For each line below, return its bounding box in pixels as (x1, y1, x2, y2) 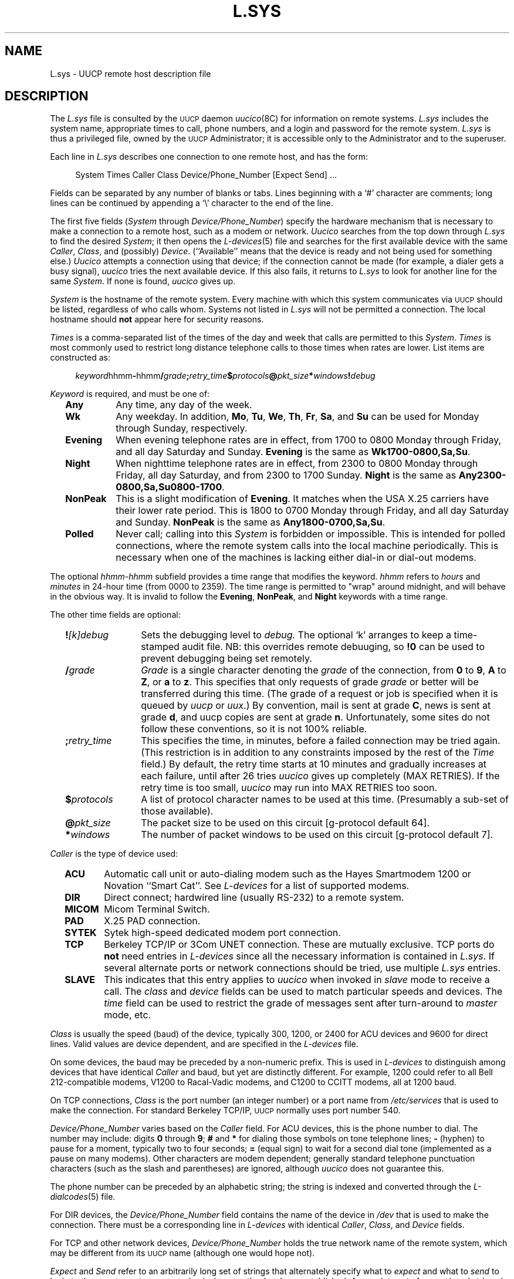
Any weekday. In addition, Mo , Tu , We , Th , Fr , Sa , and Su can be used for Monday (116, 410, 479, 423)
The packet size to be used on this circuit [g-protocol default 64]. (141, 817, 430, 829)
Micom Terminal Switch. (104, 903, 210, 916)
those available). (141, 805, 214, 817)
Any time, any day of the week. (116, 399, 252, 411)
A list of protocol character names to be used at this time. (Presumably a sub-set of (141, 793, 509, 806)
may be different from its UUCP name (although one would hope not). (50, 1248, 315, 1258)
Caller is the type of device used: (50, 849, 178, 859)
